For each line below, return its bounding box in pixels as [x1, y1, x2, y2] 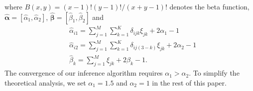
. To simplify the [189, 68, 240, 78]
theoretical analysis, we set [4, 77, 86, 88]
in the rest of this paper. [152, 77, 227, 88]
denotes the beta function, [169, 1, 250, 11]
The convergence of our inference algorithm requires [4, 68, 163, 78]
